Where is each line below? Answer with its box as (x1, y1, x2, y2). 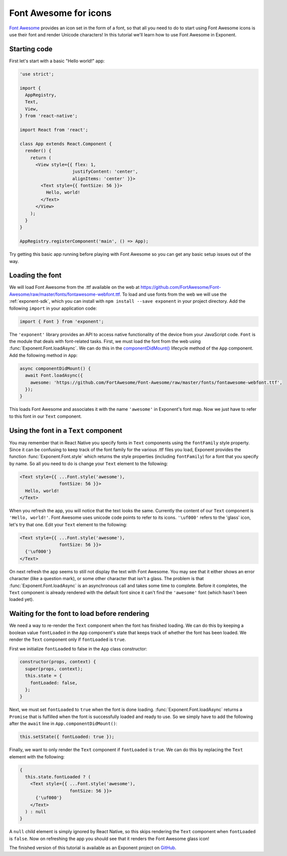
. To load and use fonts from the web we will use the (120, 291, 227, 297)
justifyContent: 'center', (72, 169, 138, 174)
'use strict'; (19, 71, 54, 77)
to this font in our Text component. (9, 413, 82, 419)
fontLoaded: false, (30, 680, 78, 686)
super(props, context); (25, 666, 83, 672)
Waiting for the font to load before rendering (9, 610, 149, 618)
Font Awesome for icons (9, 7, 112, 18)
